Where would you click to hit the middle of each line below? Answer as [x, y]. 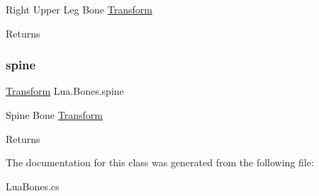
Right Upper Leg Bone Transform [79, 9]
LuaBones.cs [33, 186]
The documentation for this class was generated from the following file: [160, 162]
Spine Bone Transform [54, 115]
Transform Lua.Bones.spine [65, 91]
